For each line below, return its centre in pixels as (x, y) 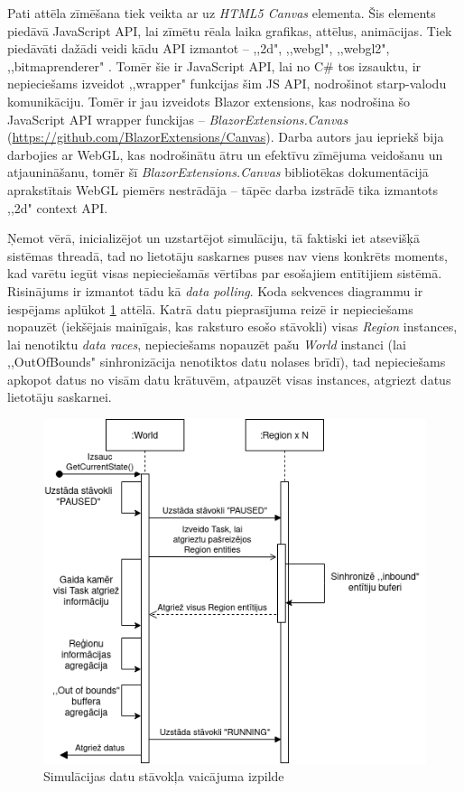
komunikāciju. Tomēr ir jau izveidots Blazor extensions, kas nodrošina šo (209, 101)
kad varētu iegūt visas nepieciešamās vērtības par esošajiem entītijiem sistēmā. (225, 273)
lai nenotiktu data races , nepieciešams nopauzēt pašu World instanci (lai (207, 344)
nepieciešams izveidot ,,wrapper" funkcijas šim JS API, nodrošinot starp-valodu (227, 84)
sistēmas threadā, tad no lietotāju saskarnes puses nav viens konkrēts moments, (227, 255)
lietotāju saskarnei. (60, 397)
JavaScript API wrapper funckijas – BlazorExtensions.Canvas (178, 119)
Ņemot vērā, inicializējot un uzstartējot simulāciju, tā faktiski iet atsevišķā (214, 238)
